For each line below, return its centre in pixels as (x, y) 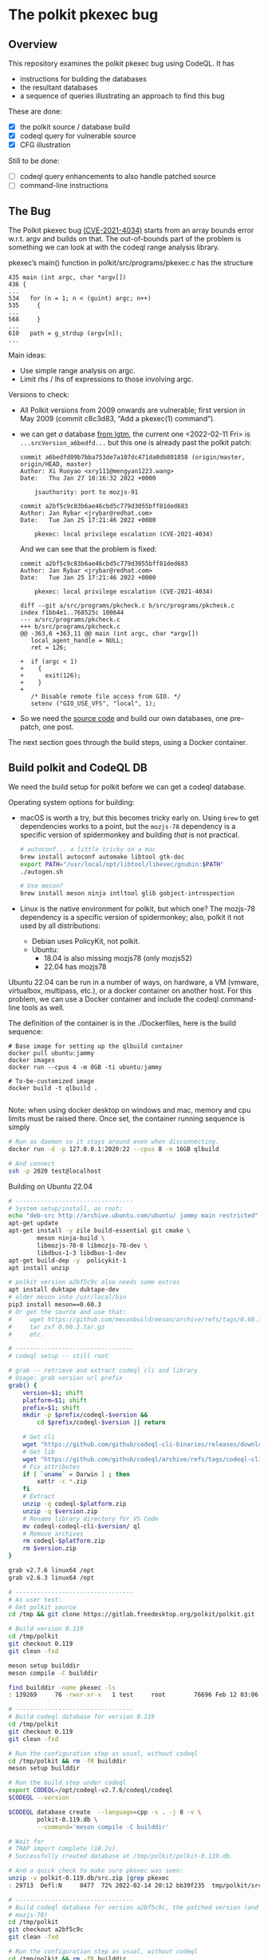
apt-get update (33, 1223)
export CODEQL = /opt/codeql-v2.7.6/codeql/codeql (91, 1791)
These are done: (35, 111)
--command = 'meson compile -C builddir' (103, 1827)
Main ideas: (27, 355)
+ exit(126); (50, 676)
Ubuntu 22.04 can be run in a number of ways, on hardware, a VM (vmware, (134, 982)
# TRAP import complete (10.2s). (64, 1849)
